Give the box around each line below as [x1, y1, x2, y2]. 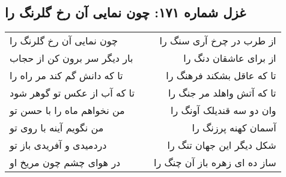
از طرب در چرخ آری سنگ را [159, 34, 276, 48]
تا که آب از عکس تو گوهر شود [10, 86, 135, 100]
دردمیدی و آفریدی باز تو [10, 138, 107, 152]
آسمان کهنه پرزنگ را [192, 121, 276, 135]
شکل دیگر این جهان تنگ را [167, 138, 276, 152]
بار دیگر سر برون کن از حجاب [10, 51, 133, 65]
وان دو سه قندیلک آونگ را [171, 103, 276, 118]
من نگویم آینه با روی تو [10, 121, 104, 135]
